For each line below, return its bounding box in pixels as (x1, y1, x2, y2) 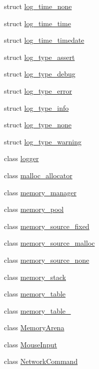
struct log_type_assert (4, 51, 75, 62)
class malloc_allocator (4, 170, 72, 180)
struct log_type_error (4, 85, 72, 96)
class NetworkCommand (4, 356, 78, 366)
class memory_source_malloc (4, 238, 95, 248)
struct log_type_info (4, 102, 69, 113)
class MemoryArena (4, 322, 64, 333)
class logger (4, 153, 39, 164)
